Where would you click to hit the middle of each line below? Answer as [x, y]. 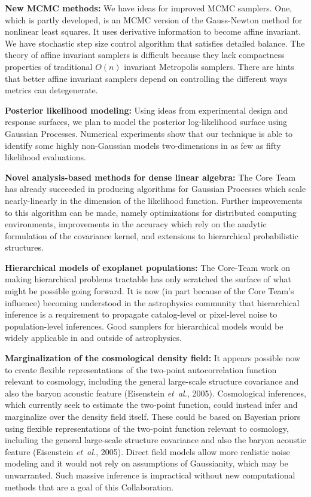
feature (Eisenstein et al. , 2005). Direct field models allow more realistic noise [147, 451]
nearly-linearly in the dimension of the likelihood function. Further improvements [154, 200]
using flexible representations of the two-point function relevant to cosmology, [147, 428]
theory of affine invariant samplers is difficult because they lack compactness [145, 55]
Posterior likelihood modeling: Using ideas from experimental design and [147, 110]
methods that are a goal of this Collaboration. [89, 487]
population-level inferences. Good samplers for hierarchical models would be [144, 326]
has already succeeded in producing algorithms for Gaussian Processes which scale [155, 189]
